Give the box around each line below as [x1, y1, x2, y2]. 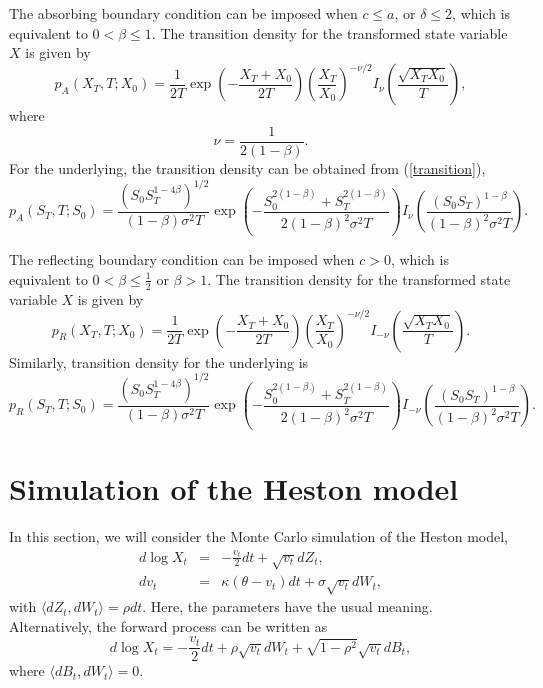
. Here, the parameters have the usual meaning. [142, 596, 433, 617]
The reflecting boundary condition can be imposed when [9, 249, 355, 270]
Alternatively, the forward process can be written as [9, 615, 328, 636]
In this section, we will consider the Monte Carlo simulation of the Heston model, [9, 526, 508, 547]
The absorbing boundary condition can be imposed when [9, 3, 358, 23]
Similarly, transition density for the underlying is [9, 351, 309, 372]
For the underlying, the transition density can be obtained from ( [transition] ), [9, 157, 486, 178]
